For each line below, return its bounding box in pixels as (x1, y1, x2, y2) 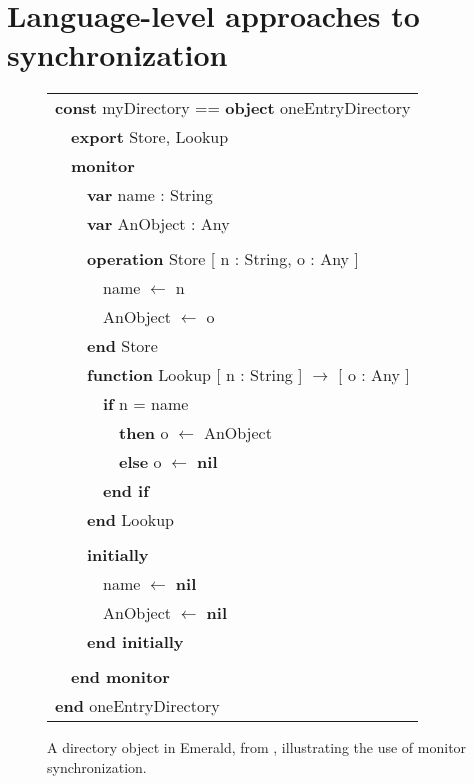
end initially (87, 630, 184, 654)
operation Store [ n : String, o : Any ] (87, 247, 359, 271)
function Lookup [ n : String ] (87, 363, 303, 387)
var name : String (87, 183, 213, 207)
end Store (87, 334, 158, 358)
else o (119, 450, 162, 474)
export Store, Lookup (71, 125, 229, 149)
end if (103, 479, 149, 503)
